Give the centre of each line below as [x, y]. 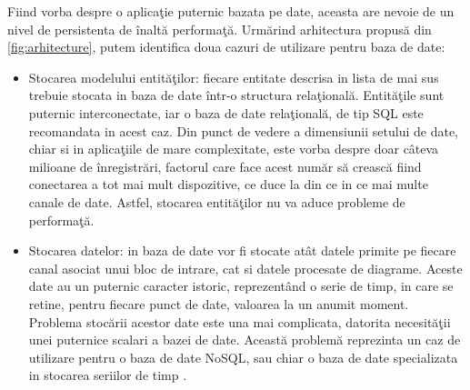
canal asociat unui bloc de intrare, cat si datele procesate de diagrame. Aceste [245, 268]
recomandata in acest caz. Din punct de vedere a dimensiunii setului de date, [244, 130]
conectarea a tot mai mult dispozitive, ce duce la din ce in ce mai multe [228, 184]
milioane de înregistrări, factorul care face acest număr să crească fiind [225, 166]
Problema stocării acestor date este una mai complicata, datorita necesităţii [240, 321]
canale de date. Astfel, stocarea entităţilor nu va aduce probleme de [217, 201]
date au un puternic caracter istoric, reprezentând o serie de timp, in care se [241, 286]
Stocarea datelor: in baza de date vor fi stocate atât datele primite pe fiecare [242, 250]
